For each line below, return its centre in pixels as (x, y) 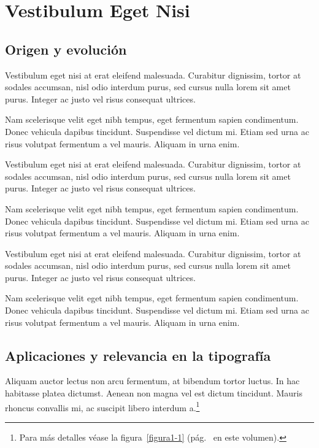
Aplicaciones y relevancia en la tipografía (138, 355)
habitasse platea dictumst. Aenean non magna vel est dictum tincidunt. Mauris (154, 393)
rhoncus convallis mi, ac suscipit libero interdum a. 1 (102, 406)
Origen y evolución (66, 49)
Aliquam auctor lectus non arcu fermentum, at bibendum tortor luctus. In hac (152, 381)
